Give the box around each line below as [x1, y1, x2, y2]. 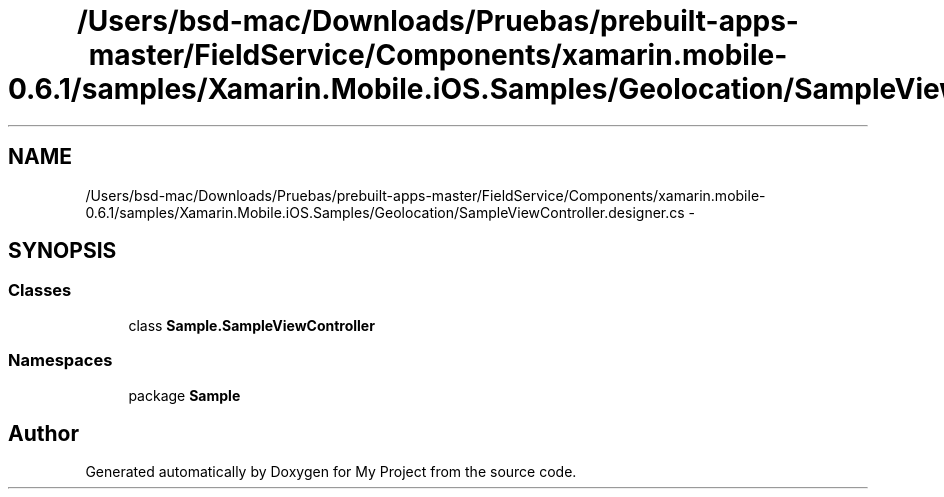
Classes [8, 280, 72, 301]
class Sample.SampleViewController [128, 316, 375, 334]
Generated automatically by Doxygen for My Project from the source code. [85, 463, 577, 481]
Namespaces [8, 350, 113, 371]
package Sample [128, 386, 241, 404]
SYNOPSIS [8, 238, 117, 264]
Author [8, 420, 79, 446]
